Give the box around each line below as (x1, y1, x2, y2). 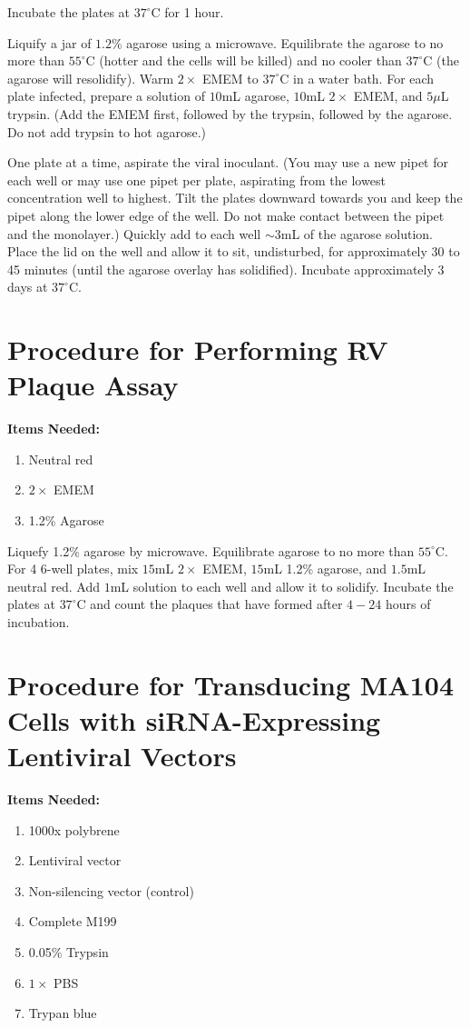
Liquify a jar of (7, 33, 92, 52)
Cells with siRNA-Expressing (7, 701, 381, 738)
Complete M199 (28, 912, 117, 931)
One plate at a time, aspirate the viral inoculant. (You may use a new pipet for (7, 153, 448, 172)
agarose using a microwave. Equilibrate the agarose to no (126, 33, 444, 52)
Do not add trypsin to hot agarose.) (7, 122, 207, 141)
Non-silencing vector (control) (28, 881, 194, 900)
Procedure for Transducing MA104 (7, 665, 454, 703)
